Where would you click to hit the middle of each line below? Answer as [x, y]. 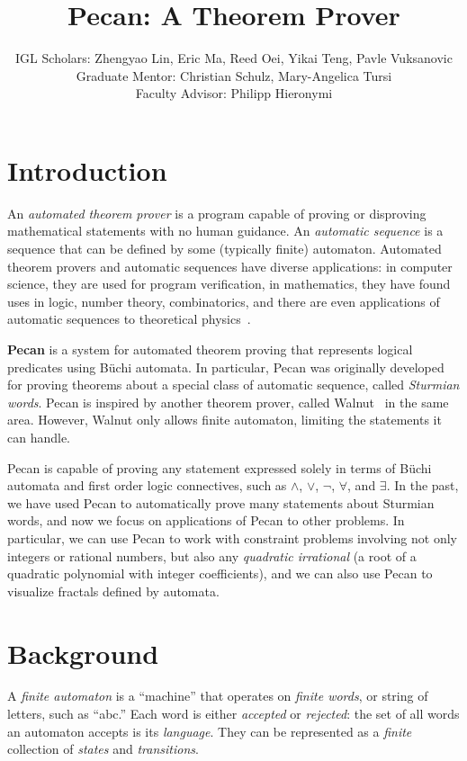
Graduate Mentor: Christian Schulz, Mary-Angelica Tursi [234, 75]
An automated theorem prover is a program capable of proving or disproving [217, 213]
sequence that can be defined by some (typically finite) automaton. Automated [225, 249]
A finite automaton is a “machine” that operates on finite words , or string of [218, 696]
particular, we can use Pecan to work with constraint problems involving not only [232, 537]
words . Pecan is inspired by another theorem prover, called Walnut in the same [228, 402]
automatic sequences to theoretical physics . [129, 319]
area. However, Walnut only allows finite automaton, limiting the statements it [225, 420]
